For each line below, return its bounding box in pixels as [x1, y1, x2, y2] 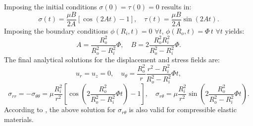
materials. [4, 114, 34, 124]
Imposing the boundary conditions [4, 25, 108, 36]
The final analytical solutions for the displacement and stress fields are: [4, 54, 220, 64]
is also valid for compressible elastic [129, 104, 237, 115]
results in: [161, 1, 192, 11]
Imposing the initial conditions [4, 1, 97, 11]
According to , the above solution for [4, 104, 116, 115]
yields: [225, 25, 245, 36]
